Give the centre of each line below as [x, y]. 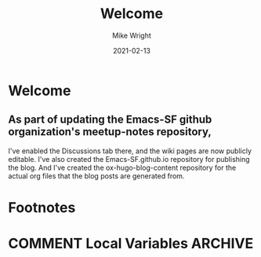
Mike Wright [132, 35]
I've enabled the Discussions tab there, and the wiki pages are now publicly [130, 151]
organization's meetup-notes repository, [110, 132]
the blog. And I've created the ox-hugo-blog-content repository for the [122, 167]
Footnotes [42, 207]
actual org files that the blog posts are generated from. [96, 176]
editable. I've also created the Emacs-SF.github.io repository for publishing [129, 159]
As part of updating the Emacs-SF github [110, 120]
